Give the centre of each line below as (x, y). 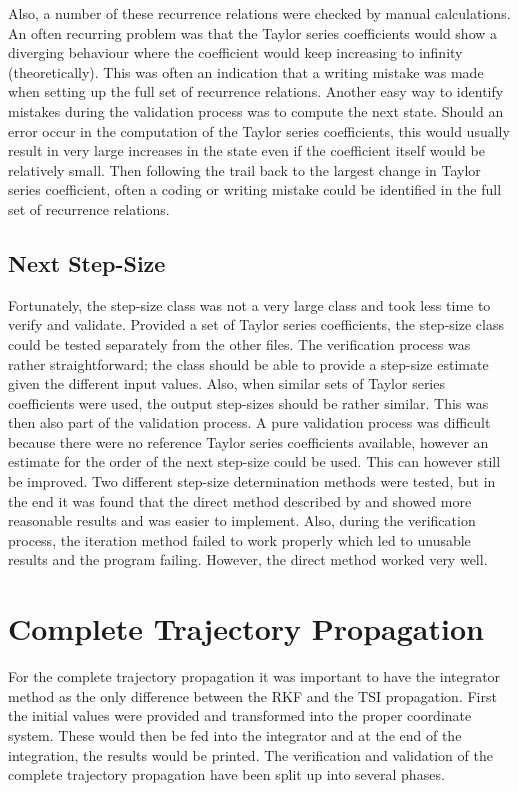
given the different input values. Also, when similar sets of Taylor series (226, 383)
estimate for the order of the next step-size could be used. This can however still (254, 461)
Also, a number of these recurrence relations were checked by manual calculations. (259, 13)
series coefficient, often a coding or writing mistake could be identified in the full (255, 189)
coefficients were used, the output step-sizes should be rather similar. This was (248, 402)
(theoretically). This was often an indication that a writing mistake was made (246, 71)
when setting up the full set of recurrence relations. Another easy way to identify (256, 91)
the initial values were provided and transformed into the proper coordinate (240, 715)
